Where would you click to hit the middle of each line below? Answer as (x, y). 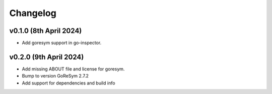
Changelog (33, 13)
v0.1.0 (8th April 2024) (46, 31)
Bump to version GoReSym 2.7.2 (55, 76)
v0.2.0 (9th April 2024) (47, 57)
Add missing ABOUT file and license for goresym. (73, 69)
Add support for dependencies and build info (69, 83)
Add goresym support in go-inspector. (62, 43)
